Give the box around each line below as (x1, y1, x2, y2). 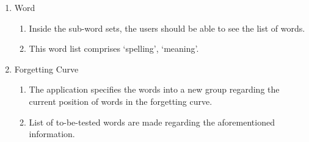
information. (29, 127, 75, 140)
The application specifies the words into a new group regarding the (29, 83, 280, 96)
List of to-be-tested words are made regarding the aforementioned (29, 115, 275, 128)
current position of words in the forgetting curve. (29, 94, 213, 107)
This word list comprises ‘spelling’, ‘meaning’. (29, 42, 199, 55)
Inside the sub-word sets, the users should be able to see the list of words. (29, 21, 305, 34)
